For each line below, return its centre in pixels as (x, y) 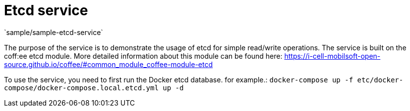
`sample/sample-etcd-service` (54, 32)
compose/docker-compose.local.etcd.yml (81, 88)
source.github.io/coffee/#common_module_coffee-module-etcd (109, 64)
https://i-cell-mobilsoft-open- (332, 56)
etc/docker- (380, 80)
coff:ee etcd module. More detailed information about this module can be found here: (143, 56)
